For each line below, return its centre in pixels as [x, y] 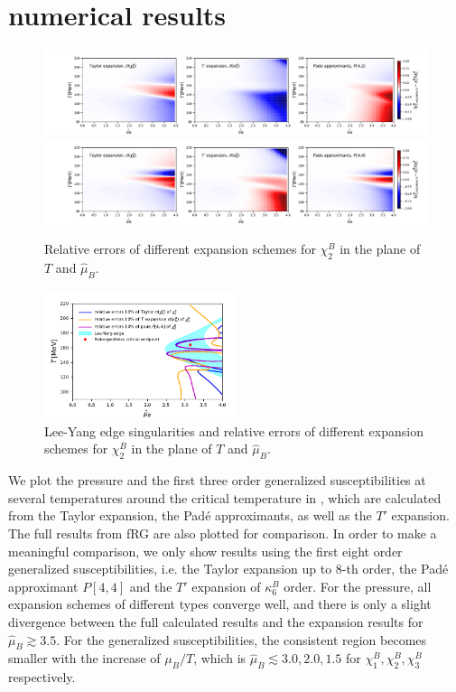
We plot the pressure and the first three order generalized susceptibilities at [217, 480]
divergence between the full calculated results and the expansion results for [216, 621]
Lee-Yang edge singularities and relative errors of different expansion [234, 430]
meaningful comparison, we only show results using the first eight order [205, 551]
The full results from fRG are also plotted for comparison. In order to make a [223, 533]
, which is [220, 658]
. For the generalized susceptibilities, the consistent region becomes [242, 639]
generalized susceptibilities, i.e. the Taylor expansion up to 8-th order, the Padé [228, 569]
